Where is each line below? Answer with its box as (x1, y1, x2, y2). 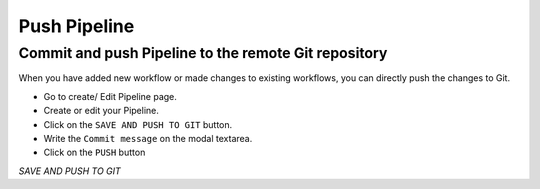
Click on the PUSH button (43, 146, 146, 159)
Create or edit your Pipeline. (43, 105, 160, 117)
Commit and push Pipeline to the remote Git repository (18, 44, 388, 62)
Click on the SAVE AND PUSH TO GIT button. (43, 118, 233, 130)
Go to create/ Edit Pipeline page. (43, 90, 177, 102)
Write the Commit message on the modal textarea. (43, 132, 253, 144)
